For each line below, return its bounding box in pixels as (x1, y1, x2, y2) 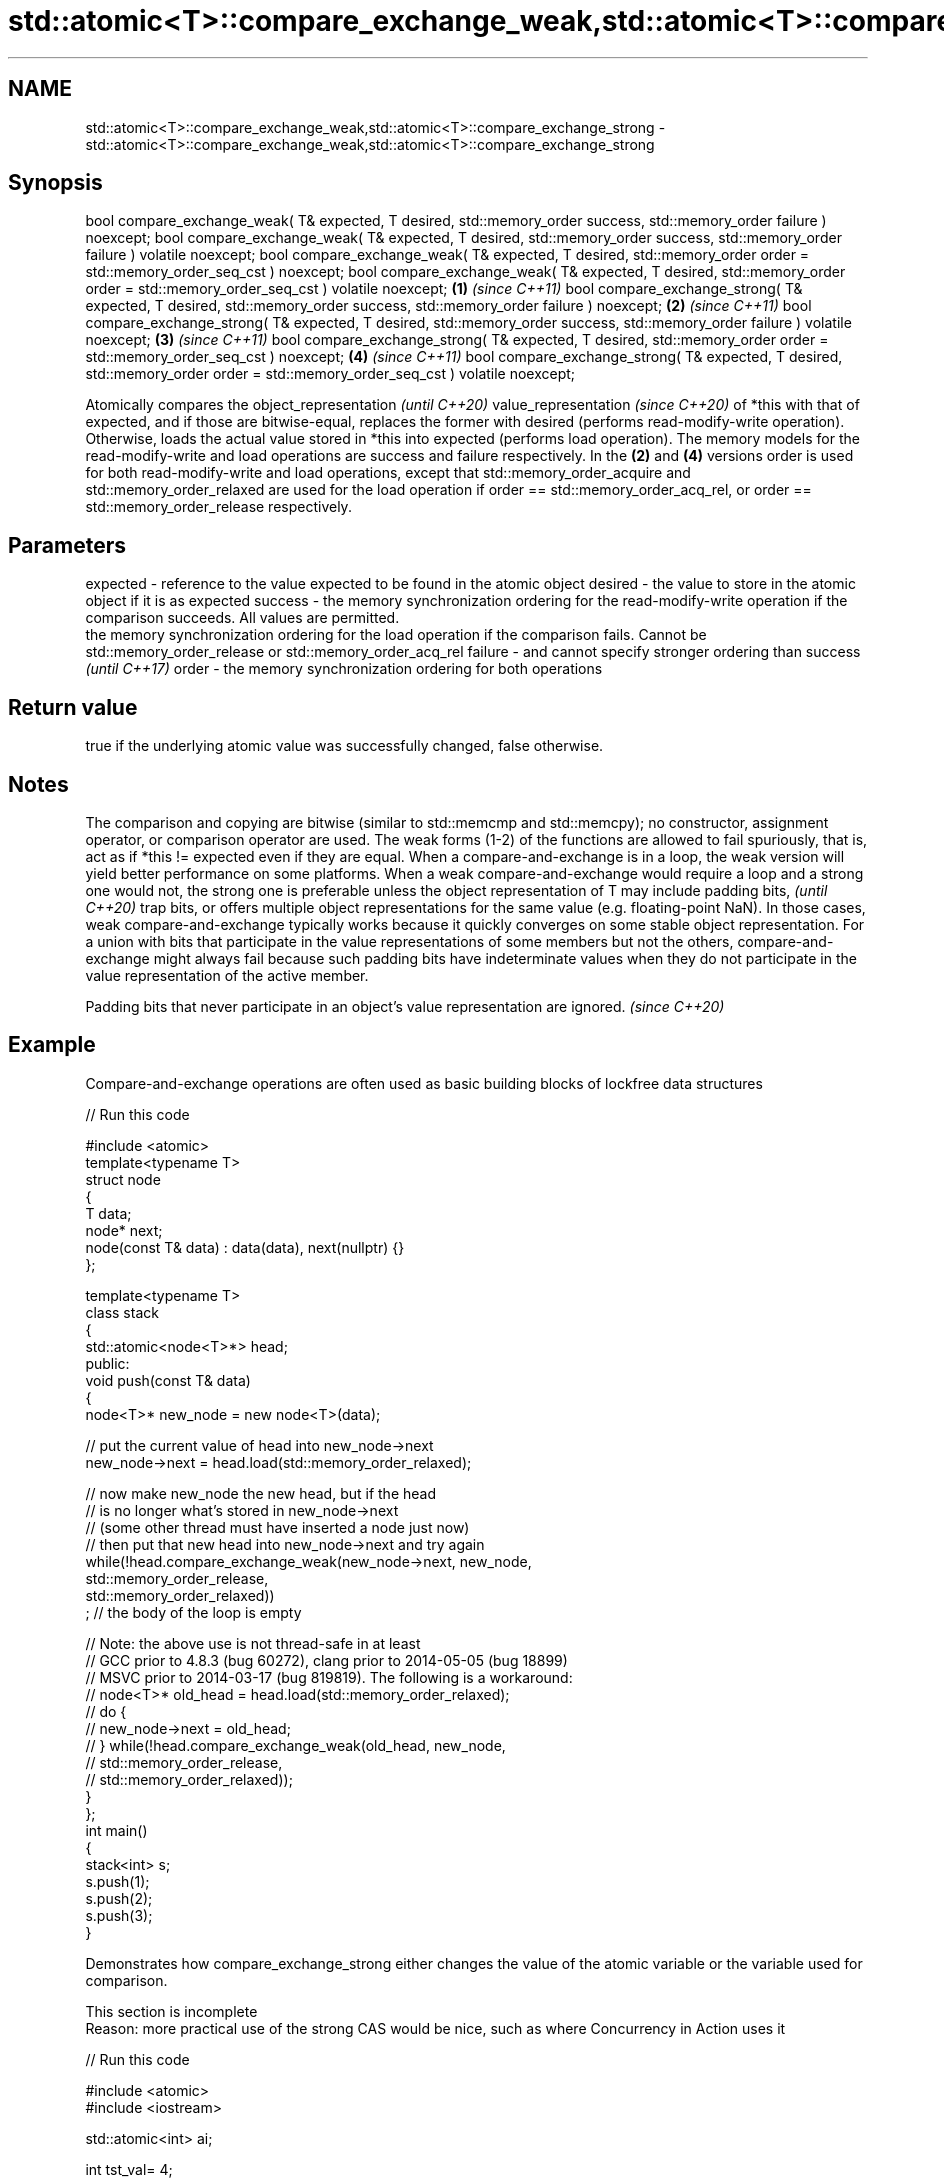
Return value (8, 694, 138, 720)
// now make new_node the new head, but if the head (85, 1484, 437, 1502)
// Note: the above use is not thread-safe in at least (85, 1634, 421, 1652)
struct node (85, 1170, 161, 1188)
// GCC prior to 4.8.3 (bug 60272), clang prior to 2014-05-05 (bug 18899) (85, 1651, 568, 1669)
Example (8, 1032, 96, 1058)
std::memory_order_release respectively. (85, 498, 352, 516)
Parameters (8, 532, 126, 558)
